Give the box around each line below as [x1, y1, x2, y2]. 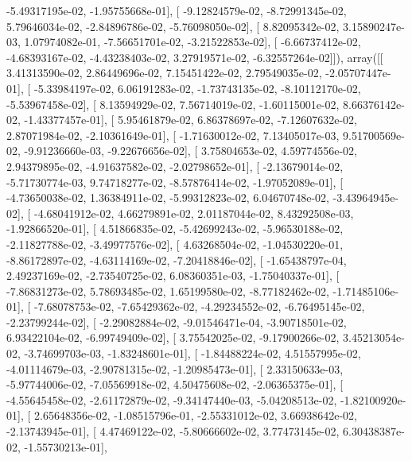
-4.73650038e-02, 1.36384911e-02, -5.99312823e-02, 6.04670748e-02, [6, 189, 329, 206]
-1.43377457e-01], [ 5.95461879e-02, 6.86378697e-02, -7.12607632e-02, [24, 111, 357, 128]
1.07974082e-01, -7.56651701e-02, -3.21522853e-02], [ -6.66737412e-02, [24, 33, 361, 50]
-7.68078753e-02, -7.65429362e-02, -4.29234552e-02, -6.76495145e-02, [33, 298, 365, 315]
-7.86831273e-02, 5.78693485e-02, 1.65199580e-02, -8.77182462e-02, [6, 282, 329, 299]
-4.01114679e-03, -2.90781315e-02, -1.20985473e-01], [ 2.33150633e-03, [6, 360, 344, 377]
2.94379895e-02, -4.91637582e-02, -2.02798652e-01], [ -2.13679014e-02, [6, 157, 344, 174]
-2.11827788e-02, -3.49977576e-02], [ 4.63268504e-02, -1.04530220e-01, [6, 235, 344, 252]
